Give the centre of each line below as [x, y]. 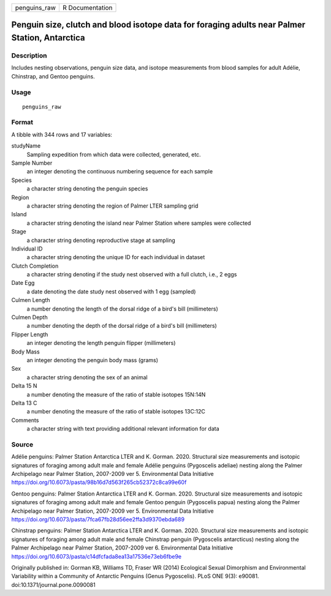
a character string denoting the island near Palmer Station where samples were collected [139, 223]
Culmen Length [31, 300]
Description [29, 55]
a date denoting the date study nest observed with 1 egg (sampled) [111, 292]
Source [22, 444]
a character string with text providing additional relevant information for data [123, 429]
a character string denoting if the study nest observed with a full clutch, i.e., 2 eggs [132, 274]
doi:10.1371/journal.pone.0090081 [53, 584]
